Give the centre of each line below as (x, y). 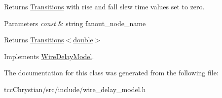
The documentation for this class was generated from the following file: (111, 73)
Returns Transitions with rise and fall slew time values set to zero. (104, 6)
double (83, 40)
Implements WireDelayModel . (49, 56)
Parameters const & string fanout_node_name (75, 23)
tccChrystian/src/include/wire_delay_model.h (75, 89)
